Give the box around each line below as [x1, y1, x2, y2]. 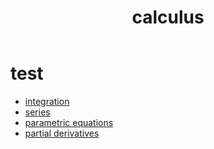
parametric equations [24, 116, 114, 128]
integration [24, 95, 70, 107]
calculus [131, 6, 205, 29]
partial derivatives [24, 127, 100, 139]
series [24, 106, 51, 118]
